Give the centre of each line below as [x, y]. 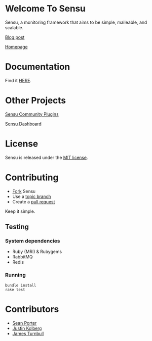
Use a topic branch [32, 196]
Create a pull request [34, 201]
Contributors [32, 309]
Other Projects [36, 101]
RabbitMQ [22, 257]
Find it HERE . [18, 80]
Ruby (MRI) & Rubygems [37, 252]
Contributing [32, 177]
